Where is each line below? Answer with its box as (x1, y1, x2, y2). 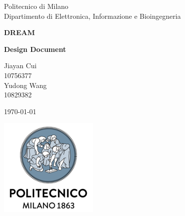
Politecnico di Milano (4, 1, 69, 11)
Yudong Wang (4, 80, 47, 90)
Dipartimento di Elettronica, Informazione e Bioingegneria (4, 10, 181, 21)
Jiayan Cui (4, 60, 37, 71)
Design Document (4, 43, 66, 54)
